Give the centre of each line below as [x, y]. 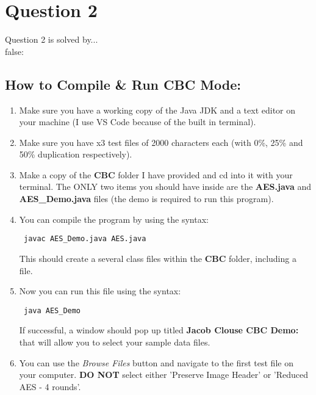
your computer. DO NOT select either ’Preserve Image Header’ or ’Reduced [164, 375]
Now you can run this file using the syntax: [100, 291]
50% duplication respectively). [76, 154]
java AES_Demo [52, 310]
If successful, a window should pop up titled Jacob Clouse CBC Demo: [159, 330]
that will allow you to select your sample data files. [115, 342]
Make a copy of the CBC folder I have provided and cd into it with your [156, 174]
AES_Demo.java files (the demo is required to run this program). [146, 199]
